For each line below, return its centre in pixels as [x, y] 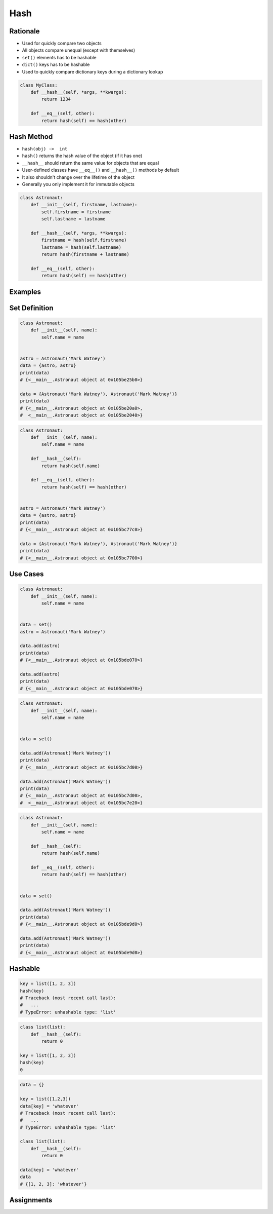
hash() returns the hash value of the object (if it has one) [82, 156]
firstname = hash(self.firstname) [84, 240]
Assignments [31, 1200]
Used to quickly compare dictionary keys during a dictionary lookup [93, 71]
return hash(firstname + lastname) [85, 254]
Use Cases [27, 574]
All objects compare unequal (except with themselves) [79, 50]
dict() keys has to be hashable [56, 65]
